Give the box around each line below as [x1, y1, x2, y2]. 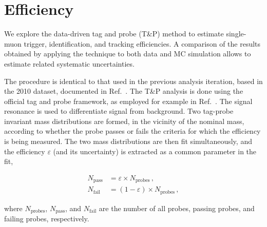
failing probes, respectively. [4, 213, 89, 224]
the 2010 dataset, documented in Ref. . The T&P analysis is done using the [4, 86, 243, 96]
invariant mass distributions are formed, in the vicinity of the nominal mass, [4, 115, 244, 126]
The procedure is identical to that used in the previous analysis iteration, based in [4, 75, 263, 86]
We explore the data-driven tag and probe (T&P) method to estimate [4, 28, 224, 39]
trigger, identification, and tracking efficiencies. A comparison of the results [24, 38, 261, 49]
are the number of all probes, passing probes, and [99, 202, 255, 213]
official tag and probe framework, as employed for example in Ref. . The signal [4, 95, 253, 106]
